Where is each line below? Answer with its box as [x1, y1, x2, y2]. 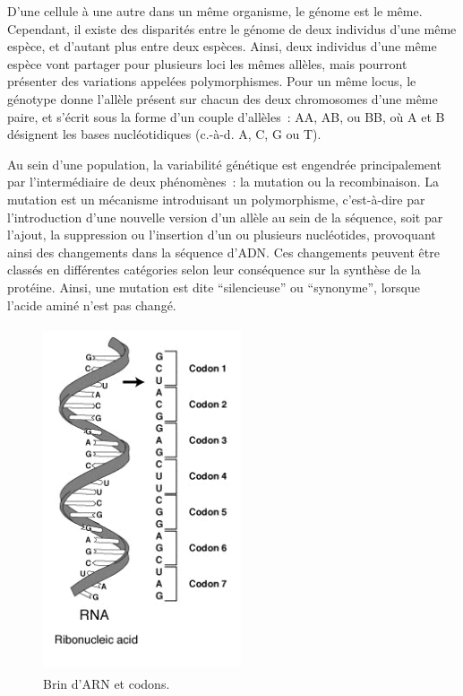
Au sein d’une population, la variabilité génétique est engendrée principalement [7, 154, 442, 173]
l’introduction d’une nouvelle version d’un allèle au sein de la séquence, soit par [7, 207, 443, 226]
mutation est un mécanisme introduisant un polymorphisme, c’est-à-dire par [7, 189, 425, 208]
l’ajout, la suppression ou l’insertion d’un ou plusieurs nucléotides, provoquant [7, 225, 436, 244]
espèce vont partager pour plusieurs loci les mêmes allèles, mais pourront [7, 54, 407, 73]
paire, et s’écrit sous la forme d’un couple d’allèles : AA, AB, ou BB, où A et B [7, 107, 445, 126]
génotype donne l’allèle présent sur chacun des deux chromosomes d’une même [7, 89, 438, 108]
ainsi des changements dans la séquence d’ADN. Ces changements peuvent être [7, 242, 440, 261]
